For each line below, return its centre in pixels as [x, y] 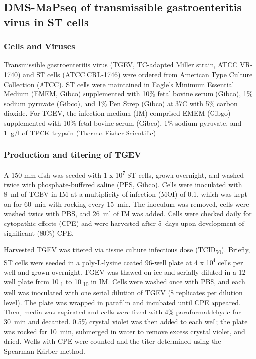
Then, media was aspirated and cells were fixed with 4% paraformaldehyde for [123, 312]
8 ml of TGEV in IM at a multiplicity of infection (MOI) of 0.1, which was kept [126, 194]
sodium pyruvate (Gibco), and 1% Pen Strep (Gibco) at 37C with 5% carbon [121, 103]
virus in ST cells [46, 22]
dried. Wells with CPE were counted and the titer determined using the [113, 341]
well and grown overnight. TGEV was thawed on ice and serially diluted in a [120, 272]
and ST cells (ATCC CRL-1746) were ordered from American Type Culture [138, 74]
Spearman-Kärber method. [44, 350]
